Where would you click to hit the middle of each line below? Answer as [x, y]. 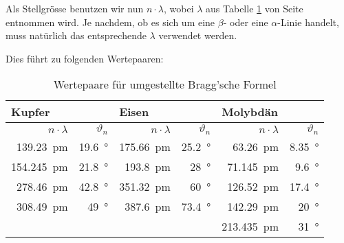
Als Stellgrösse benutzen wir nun [75, 8]
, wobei [179, 8]
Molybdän [250, 112]
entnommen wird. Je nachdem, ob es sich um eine [110, 22]
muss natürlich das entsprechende [76, 35]
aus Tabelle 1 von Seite [255, 8]
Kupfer [31, 112]
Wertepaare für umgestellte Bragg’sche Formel [165, 84]
